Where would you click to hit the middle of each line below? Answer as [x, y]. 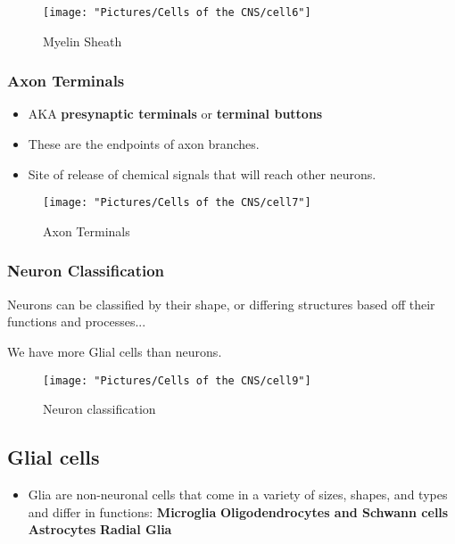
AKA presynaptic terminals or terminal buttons [175, 114]
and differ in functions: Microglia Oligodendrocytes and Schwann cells [238, 511]
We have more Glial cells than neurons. [115, 351]
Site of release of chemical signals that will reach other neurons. [202, 173]
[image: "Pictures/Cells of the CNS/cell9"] [177, 380]
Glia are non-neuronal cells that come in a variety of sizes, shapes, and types [238, 494]
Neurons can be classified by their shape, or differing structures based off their [221, 304]
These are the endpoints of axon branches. [144, 144]
